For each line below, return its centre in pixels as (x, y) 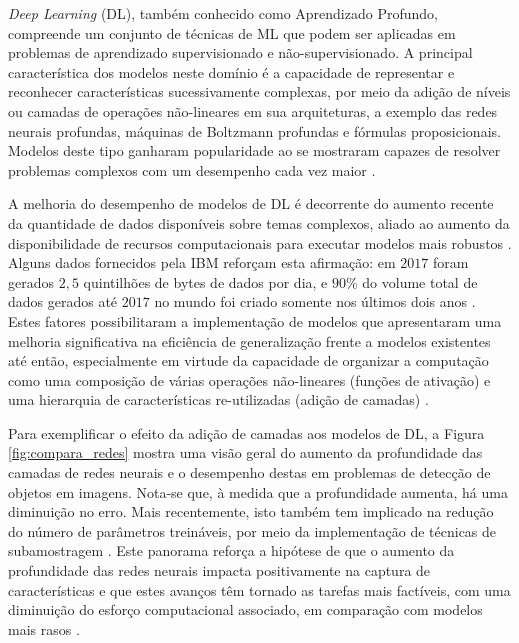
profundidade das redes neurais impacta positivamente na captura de (219, 570)
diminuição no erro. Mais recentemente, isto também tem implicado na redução (251, 511)
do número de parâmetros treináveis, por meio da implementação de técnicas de (252, 530)
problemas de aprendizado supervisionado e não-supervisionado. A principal (240, 52)
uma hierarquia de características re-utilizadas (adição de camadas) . (218, 399)
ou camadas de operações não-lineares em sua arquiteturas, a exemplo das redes (253, 110)
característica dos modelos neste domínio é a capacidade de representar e (231, 71)
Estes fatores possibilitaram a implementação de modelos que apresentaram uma (255, 320)
